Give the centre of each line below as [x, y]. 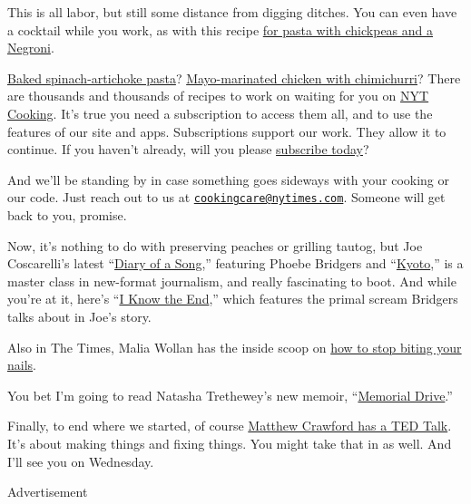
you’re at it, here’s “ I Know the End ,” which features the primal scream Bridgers [233, 299]
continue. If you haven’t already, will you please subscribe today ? [188, 149]
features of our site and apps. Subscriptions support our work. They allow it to [227, 131]
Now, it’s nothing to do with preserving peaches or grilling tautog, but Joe [215, 245]
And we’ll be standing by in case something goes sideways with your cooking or [229, 179]
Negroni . [31, 48]
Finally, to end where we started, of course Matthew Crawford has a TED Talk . [230, 426]
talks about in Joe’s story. [79, 316]
